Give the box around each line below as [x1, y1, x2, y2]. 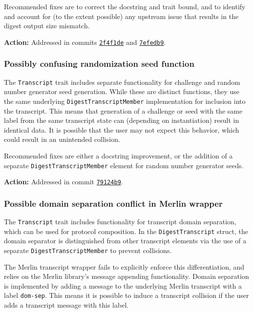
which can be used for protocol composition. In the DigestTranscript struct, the [4, 226, 248, 236]
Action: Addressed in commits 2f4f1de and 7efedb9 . [4, 37, 166, 47]
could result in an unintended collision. [4, 134, 120, 144]
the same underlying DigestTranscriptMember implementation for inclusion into [4, 96, 246, 106]
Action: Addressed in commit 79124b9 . [4, 176, 123, 187]
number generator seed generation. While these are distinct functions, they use [4, 86, 240, 97]
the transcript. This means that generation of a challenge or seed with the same [4, 105, 243, 116]
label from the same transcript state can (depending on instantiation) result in [4, 115, 239, 125]
